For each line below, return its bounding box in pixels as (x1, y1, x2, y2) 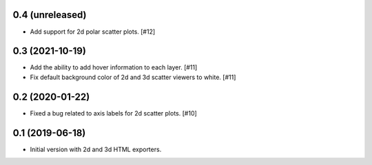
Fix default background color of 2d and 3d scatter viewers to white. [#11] (30, 73, 236, 81)
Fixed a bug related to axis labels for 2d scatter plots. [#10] (30, 109, 198, 117)
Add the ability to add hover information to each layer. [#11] (30, 63, 198, 71)
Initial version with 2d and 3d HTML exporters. (30, 145, 162, 153)
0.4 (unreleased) (12, 9, 87, 21)
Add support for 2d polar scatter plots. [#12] (30, 27, 156, 36)
